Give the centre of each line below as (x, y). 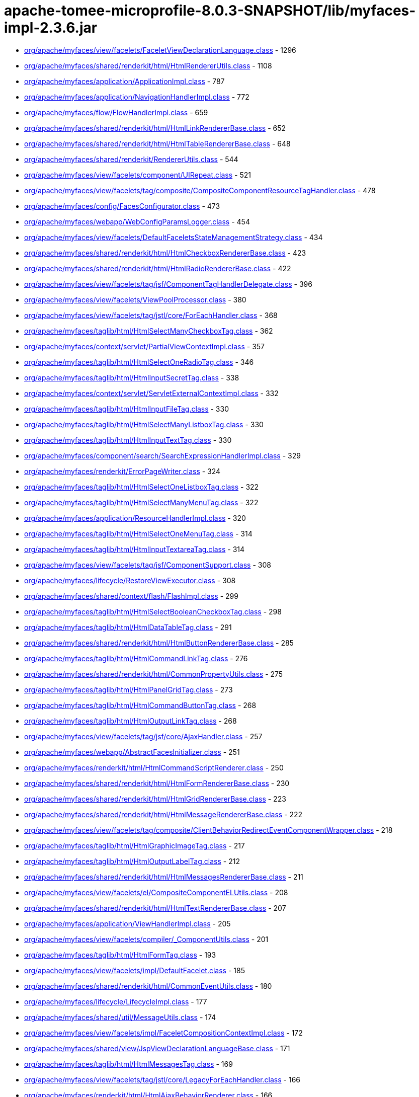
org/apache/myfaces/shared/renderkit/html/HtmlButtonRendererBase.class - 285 (159, 643)
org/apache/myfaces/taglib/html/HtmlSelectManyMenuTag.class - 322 (141, 502)
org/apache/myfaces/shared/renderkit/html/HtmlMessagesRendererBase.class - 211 (164, 877)
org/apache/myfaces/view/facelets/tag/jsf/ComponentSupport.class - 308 (148, 565)
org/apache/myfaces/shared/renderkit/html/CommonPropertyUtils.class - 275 (154, 674)
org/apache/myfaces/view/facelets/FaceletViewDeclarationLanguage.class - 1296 (160, 50)
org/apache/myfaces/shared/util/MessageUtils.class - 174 (120, 1017)
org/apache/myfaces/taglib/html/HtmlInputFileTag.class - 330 (127, 409)
